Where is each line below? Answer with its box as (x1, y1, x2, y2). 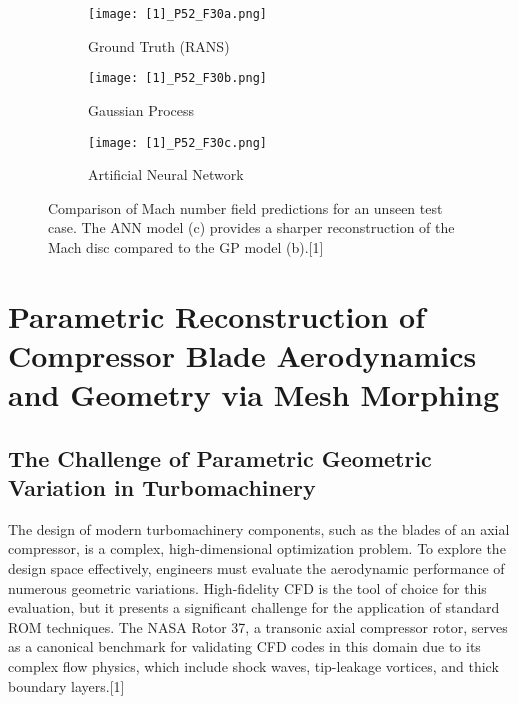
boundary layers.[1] (8, 675, 125, 696)
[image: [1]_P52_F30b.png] (88, 71, 267, 86)
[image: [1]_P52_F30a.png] (88, 7, 267, 21)
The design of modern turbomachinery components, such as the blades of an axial (8, 518, 510, 539)
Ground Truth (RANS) (88, 35, 230, 56)
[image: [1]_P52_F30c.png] (88, 135, 267, 150)
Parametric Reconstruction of (8, 295, 426, 336)
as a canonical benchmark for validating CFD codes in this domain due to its (8, 636, 481, 657)
